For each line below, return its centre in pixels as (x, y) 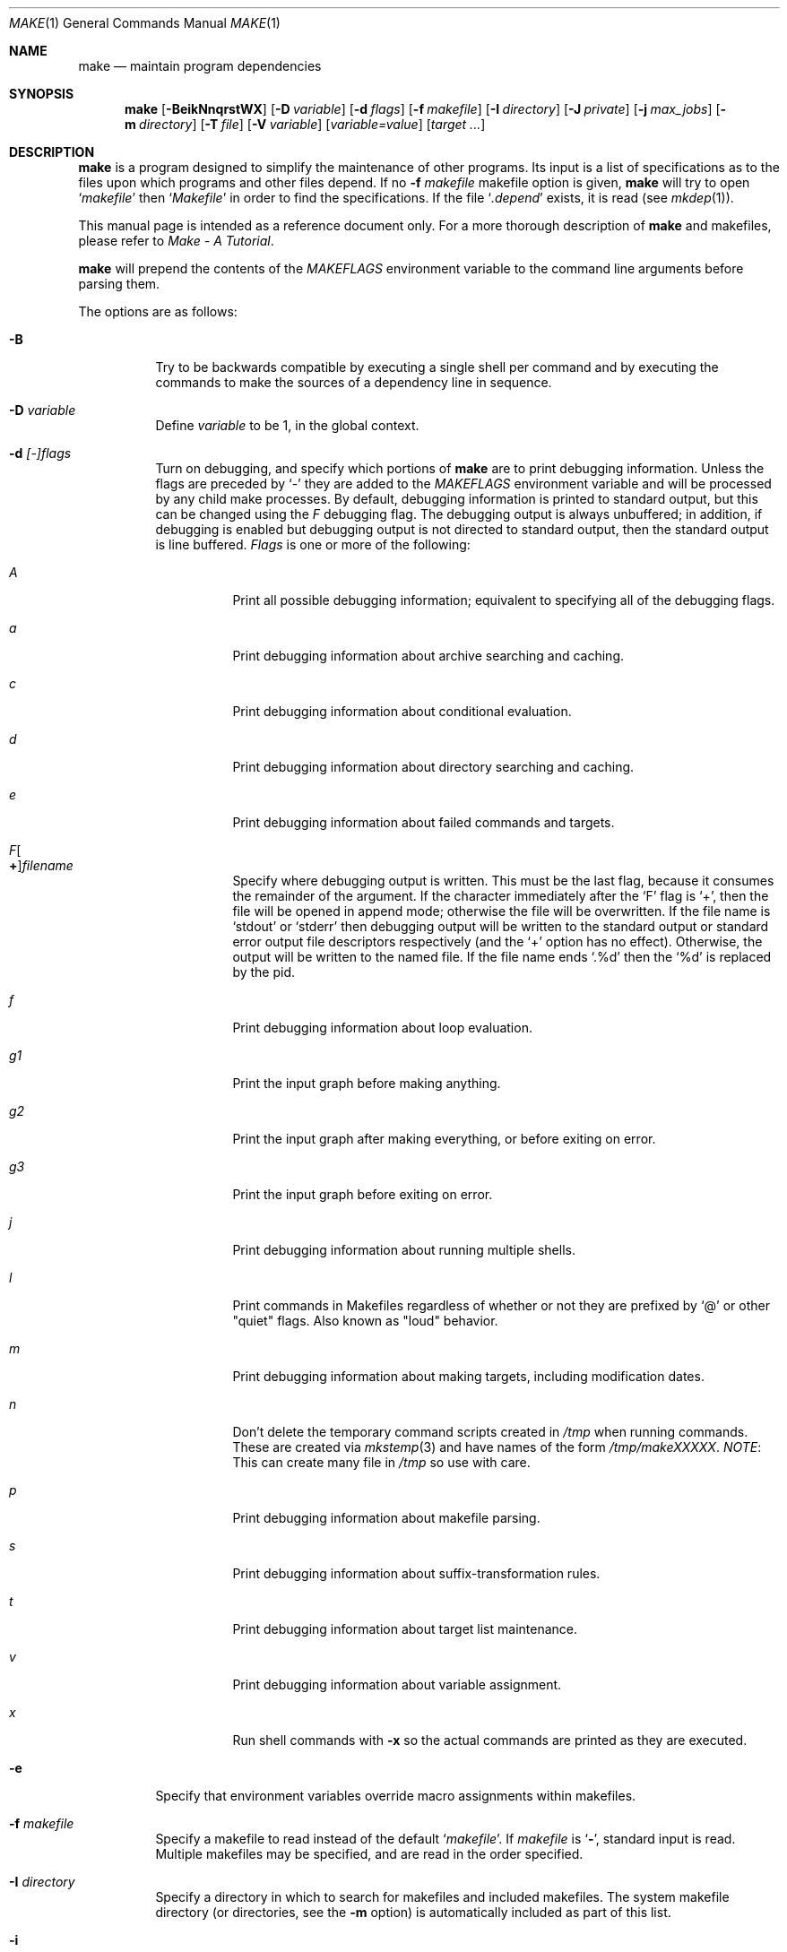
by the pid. (264, 972)
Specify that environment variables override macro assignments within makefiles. (396, 1796)
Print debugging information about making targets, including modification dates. (468, 1376)
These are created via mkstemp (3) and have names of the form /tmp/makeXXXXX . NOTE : (497, 1447)
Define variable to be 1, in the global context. (287, 425)
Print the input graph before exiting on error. (363, 1194)
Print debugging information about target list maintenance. (405, 1629)
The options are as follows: (158, 311)
